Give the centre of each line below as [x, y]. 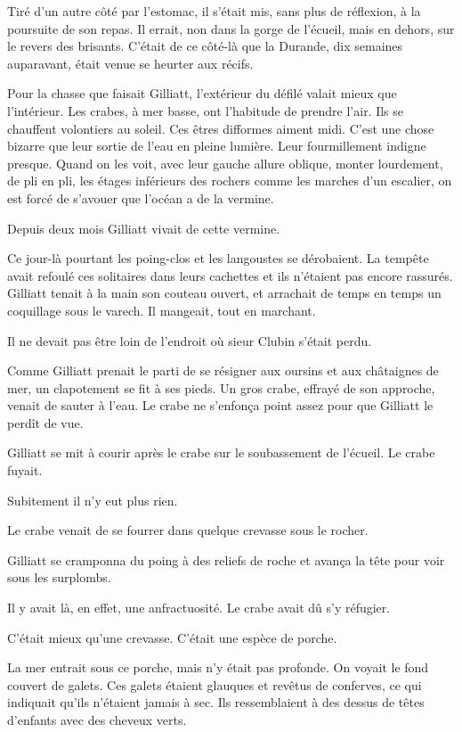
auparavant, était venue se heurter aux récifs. [130, 63]
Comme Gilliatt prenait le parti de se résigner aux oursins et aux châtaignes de [223, 370]
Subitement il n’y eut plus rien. [93, 500]
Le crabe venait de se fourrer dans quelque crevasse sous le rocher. [188, 530]
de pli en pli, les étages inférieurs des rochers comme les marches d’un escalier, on [230, 181]
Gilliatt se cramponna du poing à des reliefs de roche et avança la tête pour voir [226, 559]
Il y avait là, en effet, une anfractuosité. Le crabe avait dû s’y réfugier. [199, 608]
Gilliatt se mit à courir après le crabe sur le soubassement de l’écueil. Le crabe [221, 452]
